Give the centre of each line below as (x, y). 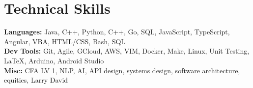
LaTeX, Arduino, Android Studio (54, 60)
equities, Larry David (36, 80)
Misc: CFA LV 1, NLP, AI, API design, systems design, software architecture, (122, 70)
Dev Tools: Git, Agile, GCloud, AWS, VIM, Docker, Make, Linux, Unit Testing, (127, 51)
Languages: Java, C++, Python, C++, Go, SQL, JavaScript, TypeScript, (117, 32)
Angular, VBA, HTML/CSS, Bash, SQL (65, 41)
